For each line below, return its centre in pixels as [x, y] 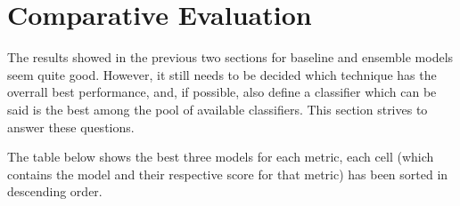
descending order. [55, 191]
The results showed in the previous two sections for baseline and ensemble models [230, 57]
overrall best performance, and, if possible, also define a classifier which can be [222, 92]
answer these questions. [71, 127]
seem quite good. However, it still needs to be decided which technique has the [222, 74]
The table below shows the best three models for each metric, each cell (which [221, 157]
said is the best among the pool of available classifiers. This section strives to [218, 109]
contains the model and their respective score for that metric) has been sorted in [228, 174]
